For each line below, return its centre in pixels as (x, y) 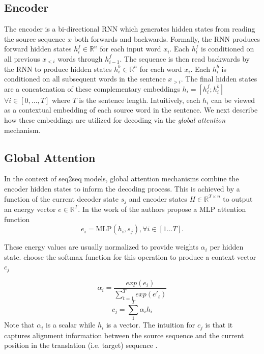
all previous (22, 58)
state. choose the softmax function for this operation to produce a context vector (130, 256)
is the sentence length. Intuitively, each (140, 100)
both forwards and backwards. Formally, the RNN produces (167, 38)
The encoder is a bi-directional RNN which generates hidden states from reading (130, 29)
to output (238, 198)
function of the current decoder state (61, 198)
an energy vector (30, 209)
